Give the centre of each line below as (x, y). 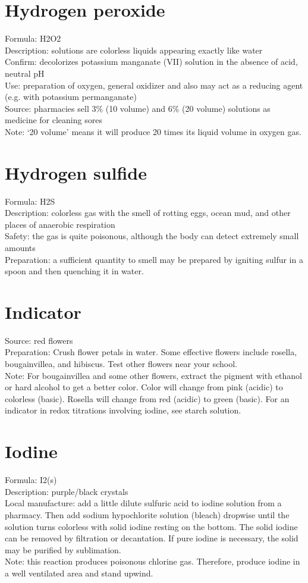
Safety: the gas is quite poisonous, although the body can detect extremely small (152, 236)
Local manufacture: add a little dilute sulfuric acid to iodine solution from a (143, 503)
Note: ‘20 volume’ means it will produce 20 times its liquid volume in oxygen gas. (153, 131)
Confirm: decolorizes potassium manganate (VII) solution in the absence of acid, (151, 62)
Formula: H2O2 (33, 38)
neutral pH (25, 73)
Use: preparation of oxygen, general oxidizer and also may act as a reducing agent (154, 85)
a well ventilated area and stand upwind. (79, 573)
